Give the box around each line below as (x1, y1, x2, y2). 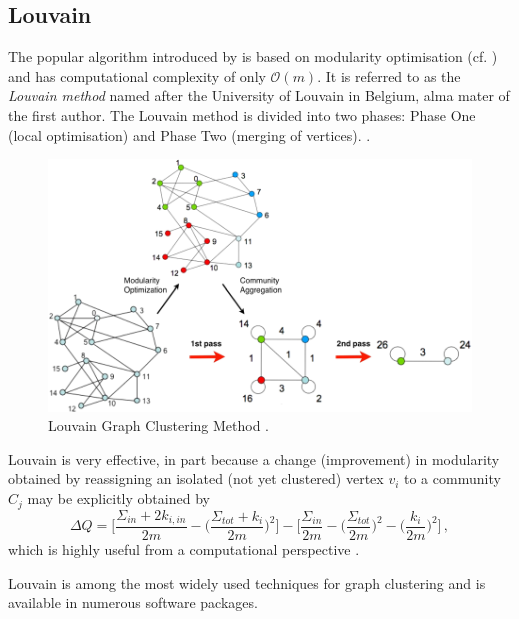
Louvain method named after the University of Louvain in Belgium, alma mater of (8, 85, 510, 106)
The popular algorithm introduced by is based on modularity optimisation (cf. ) (8, 46, 498, 67)
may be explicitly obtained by (27, 488, 210, 509)
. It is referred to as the (317, 65, 461, 86)
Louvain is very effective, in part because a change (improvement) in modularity (8, 448, 500, 469)
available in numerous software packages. (8, 592, 258, 613)
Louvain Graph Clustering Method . (48, 415, 270, 436)
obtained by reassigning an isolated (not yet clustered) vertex (8, 468, 384, 489)
